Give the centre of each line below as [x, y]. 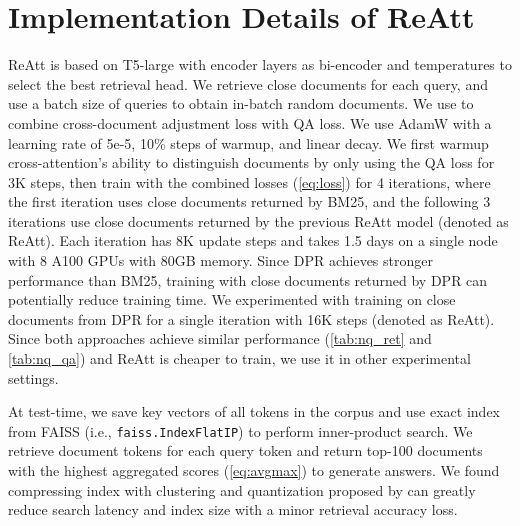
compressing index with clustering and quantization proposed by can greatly [242, 489]
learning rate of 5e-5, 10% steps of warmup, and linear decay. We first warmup [248, 142]
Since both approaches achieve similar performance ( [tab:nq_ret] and [220, 338]
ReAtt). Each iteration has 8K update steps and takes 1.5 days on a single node [253, 240]
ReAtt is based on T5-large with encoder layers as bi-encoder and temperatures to [260, 64]
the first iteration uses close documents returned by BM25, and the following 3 [249, 201]
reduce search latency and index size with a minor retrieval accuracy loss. [233, 509]
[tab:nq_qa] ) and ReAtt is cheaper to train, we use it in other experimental [239, 358]
